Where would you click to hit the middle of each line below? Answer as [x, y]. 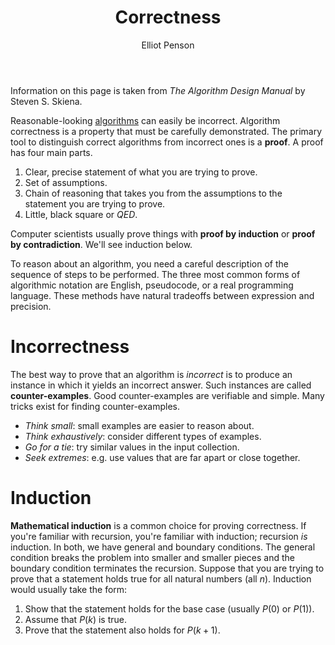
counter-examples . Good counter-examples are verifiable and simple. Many [167, 395]
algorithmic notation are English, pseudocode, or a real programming [152, 285]
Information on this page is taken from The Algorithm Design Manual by [158, 90]
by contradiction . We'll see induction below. [101, 244]
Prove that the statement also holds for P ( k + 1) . [122, 630]
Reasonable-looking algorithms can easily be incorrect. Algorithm [145, 120]
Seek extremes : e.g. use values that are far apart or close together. [162, 457]
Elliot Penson [168, 45]
